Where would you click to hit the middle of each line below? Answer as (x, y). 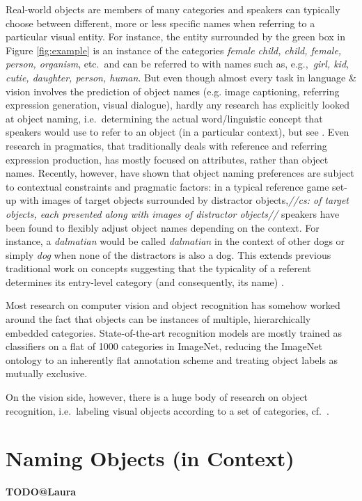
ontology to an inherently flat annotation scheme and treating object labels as (172, 359)
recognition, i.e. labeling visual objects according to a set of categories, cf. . (167, 410)
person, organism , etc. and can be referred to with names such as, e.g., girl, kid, (178, 64)
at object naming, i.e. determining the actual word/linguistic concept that (164, 118)
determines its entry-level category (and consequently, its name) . (145, 281)
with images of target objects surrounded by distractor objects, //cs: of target (184, 200)
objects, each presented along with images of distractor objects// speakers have (173, 213)
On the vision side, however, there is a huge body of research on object (157, 397)
